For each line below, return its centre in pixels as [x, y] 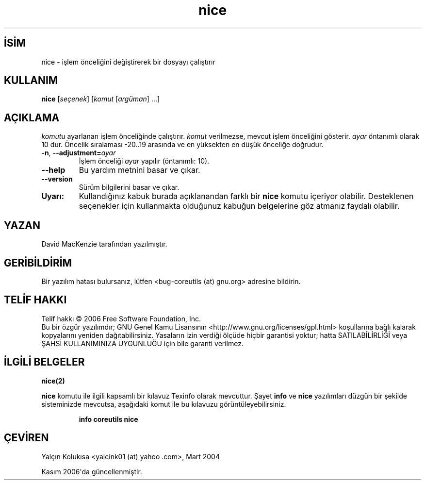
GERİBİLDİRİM [38, 263]
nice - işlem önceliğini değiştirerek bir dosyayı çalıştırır [128, 62]
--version [57, 179]
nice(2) [53, 381]
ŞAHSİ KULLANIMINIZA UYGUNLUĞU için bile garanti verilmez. [142, 343]
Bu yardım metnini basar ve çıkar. [139, 170]
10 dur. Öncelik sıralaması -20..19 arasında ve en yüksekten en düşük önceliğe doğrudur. [182, 145]
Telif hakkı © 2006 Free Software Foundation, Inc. [121, 318]
